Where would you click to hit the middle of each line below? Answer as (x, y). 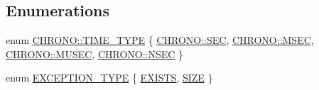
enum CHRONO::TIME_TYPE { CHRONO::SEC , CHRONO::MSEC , (160, 40)
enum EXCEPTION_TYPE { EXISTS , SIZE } (109, 78)
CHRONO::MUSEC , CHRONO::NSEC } (95, 54)
